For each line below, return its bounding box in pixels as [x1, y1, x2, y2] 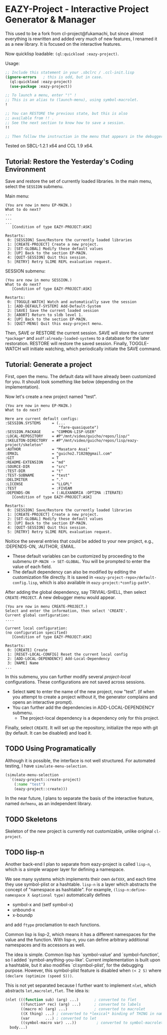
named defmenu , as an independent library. [5, 801, 92, 807]
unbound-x [12, 907, 36, 913]
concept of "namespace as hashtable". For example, [5, 887, 113, 892]
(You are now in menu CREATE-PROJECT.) [5, 604, 88, 609]
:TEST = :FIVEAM [5, 486, 72, 491]
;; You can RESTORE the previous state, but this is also [5, 111, 128, 116]
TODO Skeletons [5, 815, 58, 824]
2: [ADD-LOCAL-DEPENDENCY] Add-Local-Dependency [7, 657, 110, 661]
